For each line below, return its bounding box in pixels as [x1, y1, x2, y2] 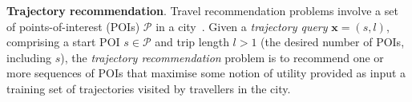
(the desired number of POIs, [261, 33, 405, 50]
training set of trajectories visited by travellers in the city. [6, 80, 291, 96]
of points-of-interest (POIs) [6, 18, 140, 34]
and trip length [155, 33, 229, 50]
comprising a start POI [6, 33, 120, 50]
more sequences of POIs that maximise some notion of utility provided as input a [6, 65, 406, 81]
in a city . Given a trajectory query [156, 18, 328, 34]
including [6, 49, 52, 65]
